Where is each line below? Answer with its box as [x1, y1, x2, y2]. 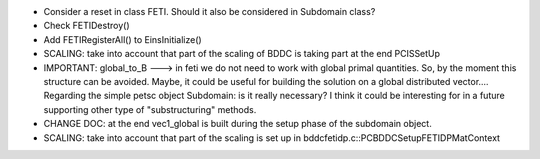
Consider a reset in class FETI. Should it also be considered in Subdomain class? [43, 6, 376, 17]
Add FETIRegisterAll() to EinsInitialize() [43, 33, 202, 45]
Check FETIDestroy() [43, 20, 130, 32]
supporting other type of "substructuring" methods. [43, 103, 257, 115]
